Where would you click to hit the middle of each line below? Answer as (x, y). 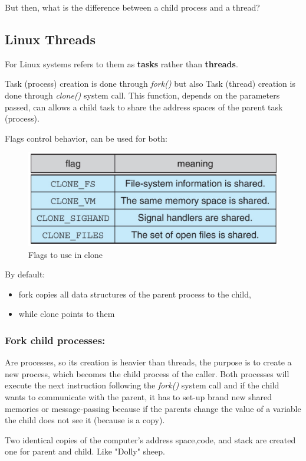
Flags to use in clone (65, 254)
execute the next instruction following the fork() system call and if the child (142, 385)
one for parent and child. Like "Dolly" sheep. (85, 451)
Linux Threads (50, 39)
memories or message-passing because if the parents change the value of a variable (153, 408)
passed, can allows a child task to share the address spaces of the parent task (144, 107)
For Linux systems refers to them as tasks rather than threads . (121, 63)
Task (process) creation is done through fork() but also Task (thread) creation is (150, 84)
